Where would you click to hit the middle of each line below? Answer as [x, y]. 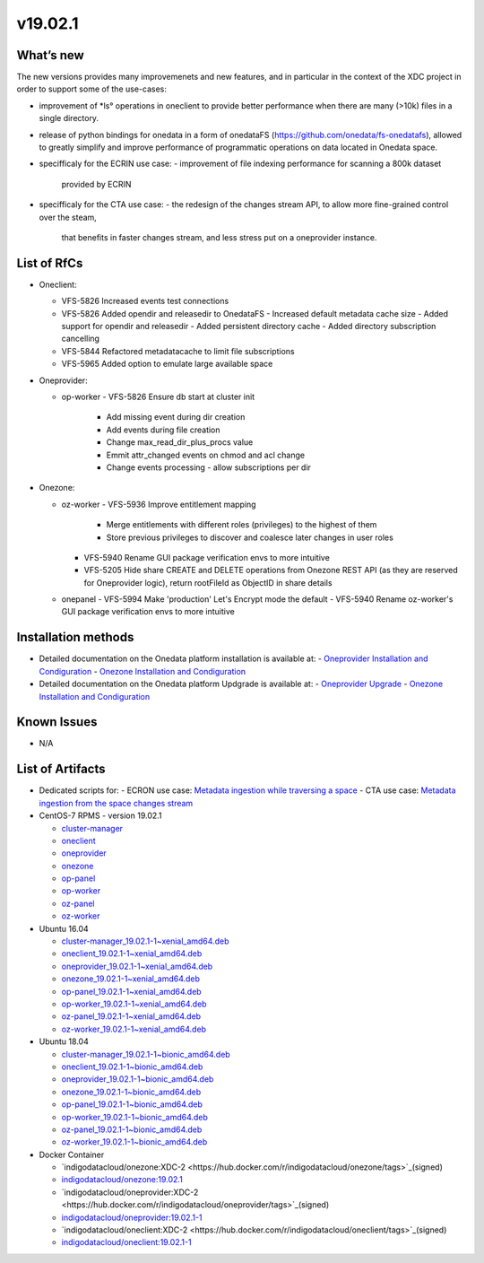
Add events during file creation [163, 430]
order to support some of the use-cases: [92, 89]
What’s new [50, 55]
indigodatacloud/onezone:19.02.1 [122, 1180]
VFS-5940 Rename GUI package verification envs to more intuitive [207, 557]
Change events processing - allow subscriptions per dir [208, 467]
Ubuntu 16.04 [64, 928]
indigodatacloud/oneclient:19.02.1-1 [126, 1242]
